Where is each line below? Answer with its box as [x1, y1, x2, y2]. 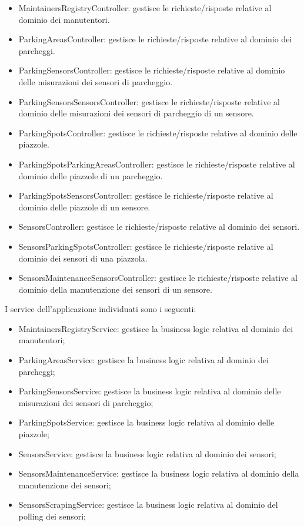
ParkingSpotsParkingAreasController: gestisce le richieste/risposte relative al [18, 158, 295, 170]
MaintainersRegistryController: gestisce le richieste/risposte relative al [18, 2, 272, 14]
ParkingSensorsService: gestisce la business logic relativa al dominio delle [18, 385, 281, 397]
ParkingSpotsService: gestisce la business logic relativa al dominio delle [18, 416, 275, 428]
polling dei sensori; [18, 510, 86, 522]
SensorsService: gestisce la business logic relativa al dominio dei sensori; [18, 447, 276, 460]
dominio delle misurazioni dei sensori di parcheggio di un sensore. [18, 107, 254, 119]
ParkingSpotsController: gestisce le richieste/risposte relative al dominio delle [18, 126, 298, 139]
